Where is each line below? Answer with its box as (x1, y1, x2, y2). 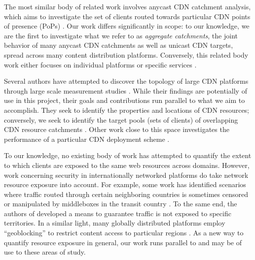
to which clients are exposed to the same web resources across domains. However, (4, 160, 250, 170)
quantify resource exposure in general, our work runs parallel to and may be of (4, 237, 242, 247)
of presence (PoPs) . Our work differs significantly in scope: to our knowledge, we (4, 21, 250, 31)
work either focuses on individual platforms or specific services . (4, 59, 197, 69)
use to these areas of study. (4, 247, 86, 257)
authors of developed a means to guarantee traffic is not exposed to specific (4, 208, 231, 218)
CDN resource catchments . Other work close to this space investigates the (4, 124, 229, 134)
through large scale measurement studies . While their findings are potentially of (4, 85, 247, 96)
